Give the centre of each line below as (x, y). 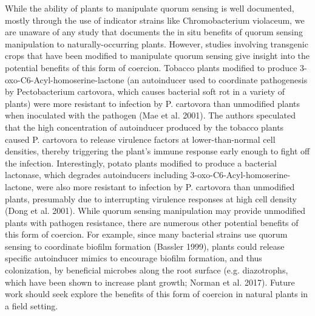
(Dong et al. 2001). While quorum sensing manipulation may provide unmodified (155, 211)
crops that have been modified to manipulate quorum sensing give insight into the (157, 56)
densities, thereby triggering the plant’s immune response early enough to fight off (157, 151)
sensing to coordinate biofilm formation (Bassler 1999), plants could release (145, 246)
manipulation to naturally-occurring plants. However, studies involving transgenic (157, 43)
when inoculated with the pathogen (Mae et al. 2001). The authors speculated (150, 115)
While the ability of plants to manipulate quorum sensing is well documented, (150, 8)
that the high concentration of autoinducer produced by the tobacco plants (144, 127)
